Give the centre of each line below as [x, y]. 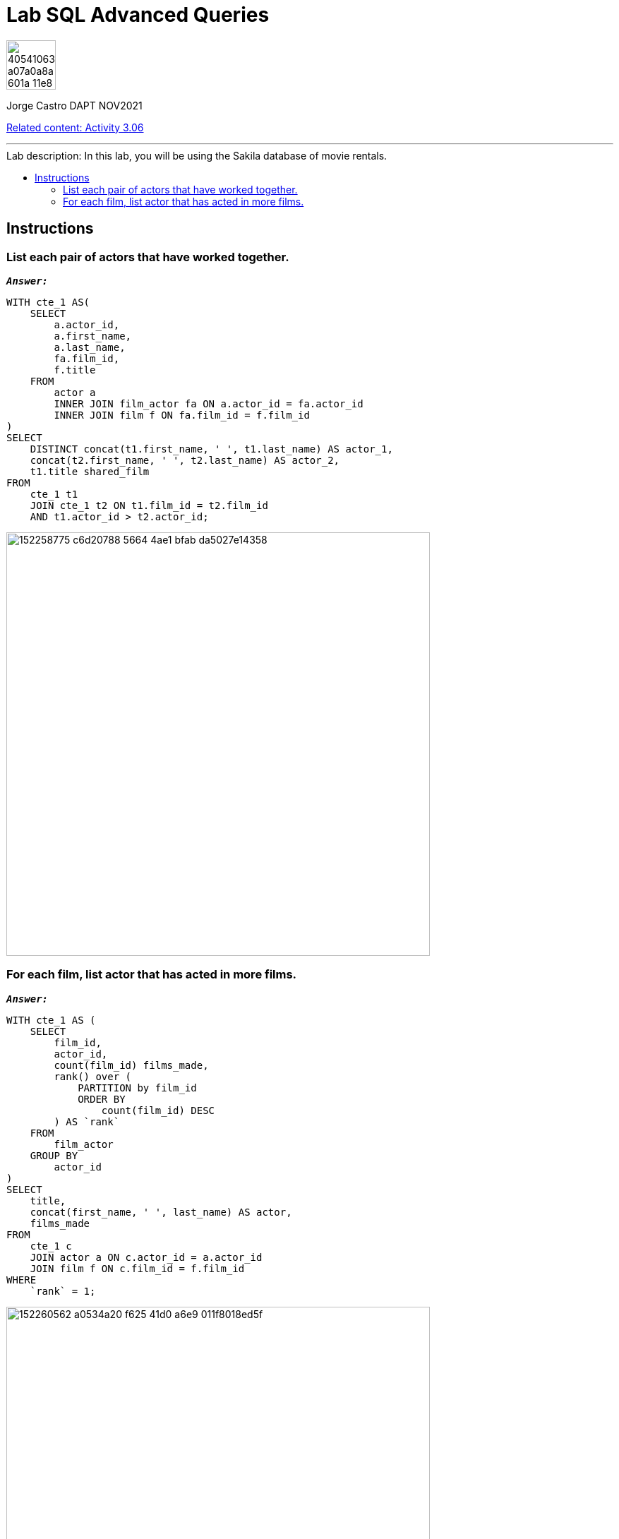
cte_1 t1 [54, 494]
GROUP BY [54, 1155]
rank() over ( [93, 1076]
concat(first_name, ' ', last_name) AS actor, [161, 1212]
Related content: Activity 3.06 [75, 127]
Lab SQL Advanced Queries [138, 15]
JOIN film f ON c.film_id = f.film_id [137, 1268]
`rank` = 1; [63, 1291]
